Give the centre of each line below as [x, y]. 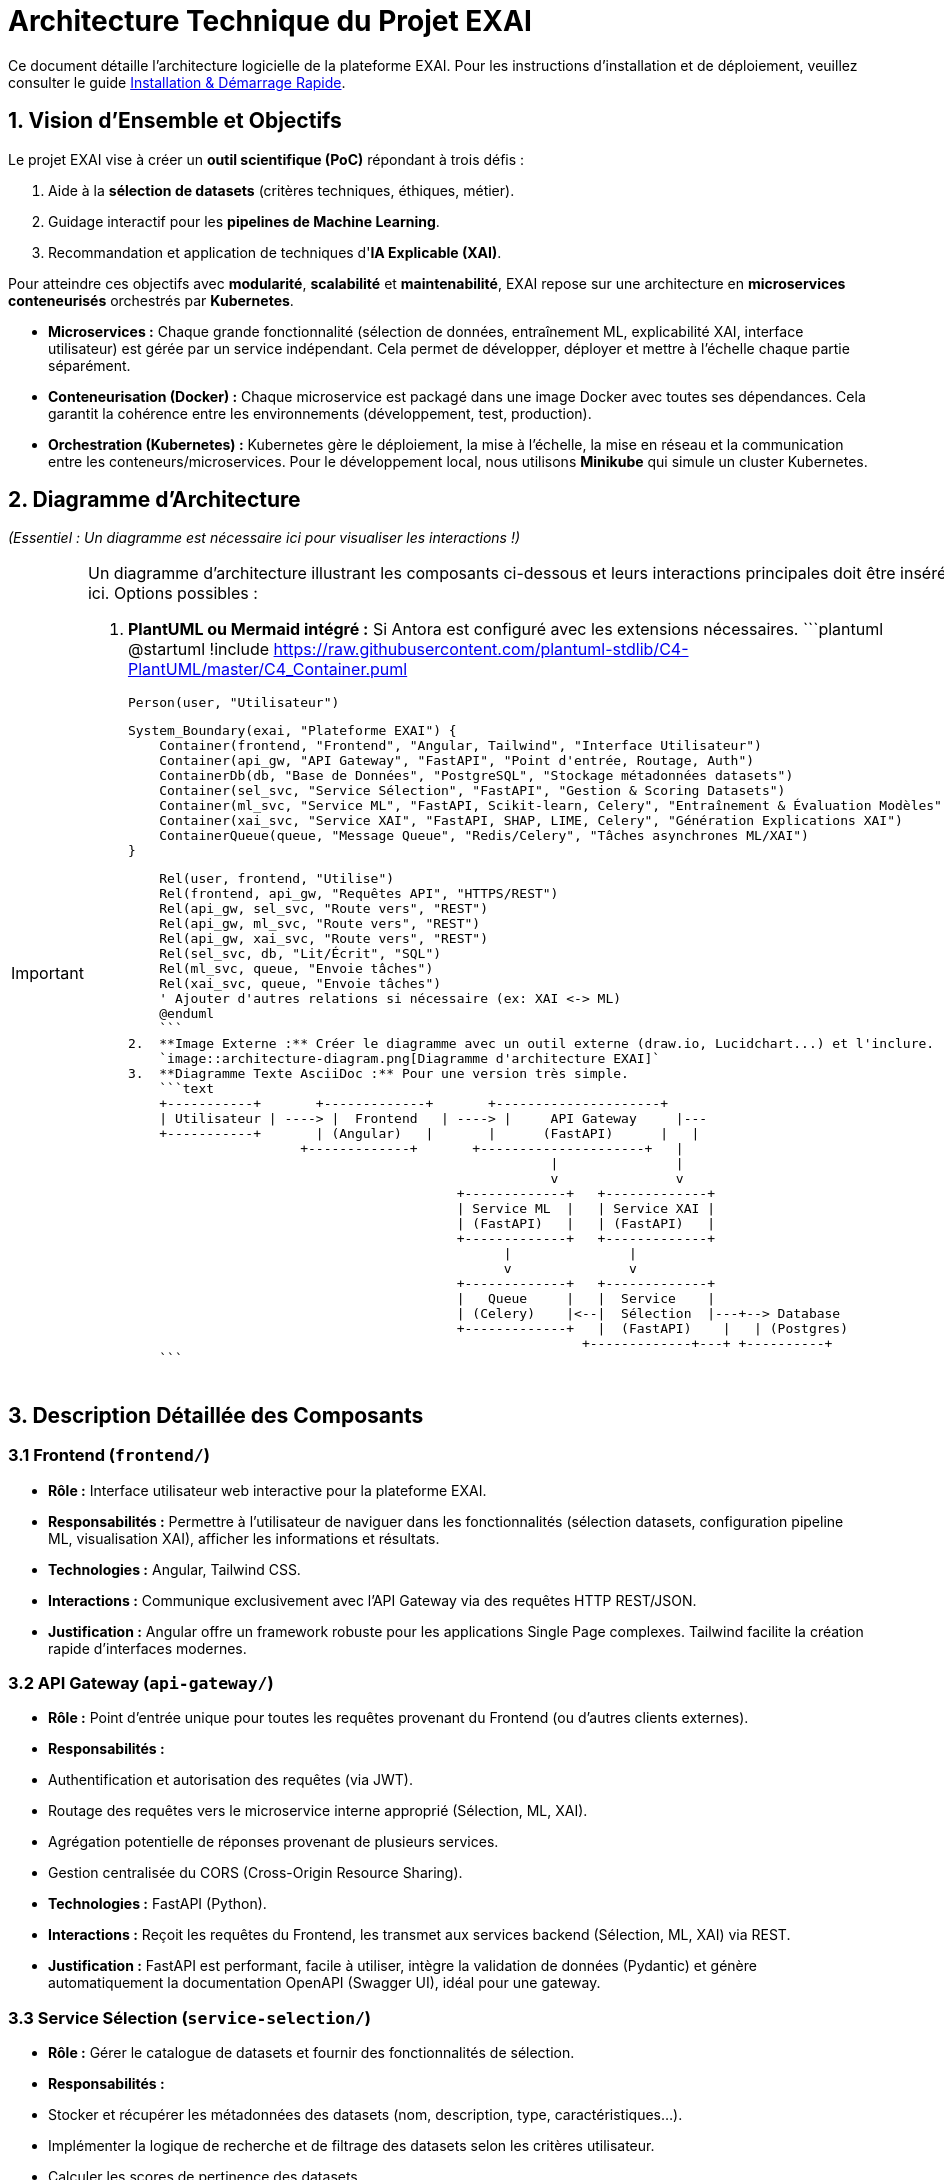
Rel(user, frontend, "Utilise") [277, 879]
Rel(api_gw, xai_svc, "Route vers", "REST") [323, 939]
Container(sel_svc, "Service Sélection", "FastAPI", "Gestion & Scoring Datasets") [472, 791]
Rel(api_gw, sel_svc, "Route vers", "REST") [323, 909]
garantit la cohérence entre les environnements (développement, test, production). [320, 413]
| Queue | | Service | [585, 1299]
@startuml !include [198, 649]
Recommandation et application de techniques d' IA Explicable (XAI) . [275, 252]
